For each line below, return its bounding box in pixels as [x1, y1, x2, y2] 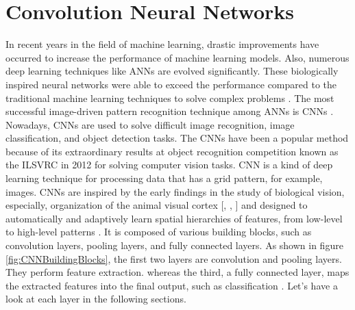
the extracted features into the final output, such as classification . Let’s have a [5, 278, 338, 292]
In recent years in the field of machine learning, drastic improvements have [5, 37, 319, 51]
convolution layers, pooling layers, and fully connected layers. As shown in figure [5, 238, 343, 253]
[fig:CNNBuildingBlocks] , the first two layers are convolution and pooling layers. [5, 251, 342, 266]
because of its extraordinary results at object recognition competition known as [5, 144, 339, 158]
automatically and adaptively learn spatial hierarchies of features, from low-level [5, 211, 343, 225]
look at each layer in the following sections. [5, 292, 186, 306]
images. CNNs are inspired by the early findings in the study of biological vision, [5, 184, 345, 198]
